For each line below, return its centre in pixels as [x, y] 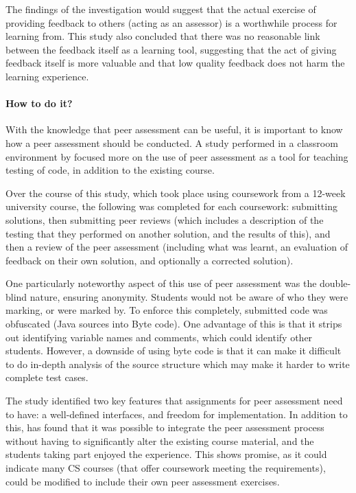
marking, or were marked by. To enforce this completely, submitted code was [167, 310]
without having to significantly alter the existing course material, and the [160, 440]
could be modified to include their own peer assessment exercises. [143, 481]
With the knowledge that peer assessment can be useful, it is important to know [174, 129]
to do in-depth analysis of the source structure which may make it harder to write [178, 364]
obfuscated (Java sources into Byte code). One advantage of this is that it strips [174, 324]
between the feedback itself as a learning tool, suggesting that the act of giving [171, 49]
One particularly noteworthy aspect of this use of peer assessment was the [161, 283]
